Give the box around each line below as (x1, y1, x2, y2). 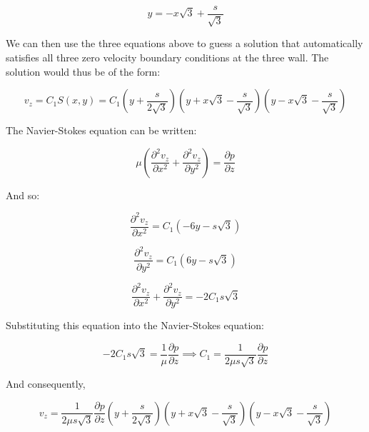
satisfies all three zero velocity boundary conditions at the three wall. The (6, 50, 329, 65)
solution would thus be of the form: (6, 64, 161, 79)
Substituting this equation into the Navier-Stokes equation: (6, 318, 264, 333)
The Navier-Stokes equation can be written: (6, 123, 197, 138)
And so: (6, 187, 40, 202)
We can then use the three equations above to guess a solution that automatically (6, 36, 363, 51)
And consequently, (6, 376, 86, 391)
